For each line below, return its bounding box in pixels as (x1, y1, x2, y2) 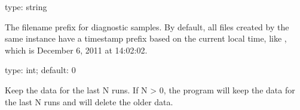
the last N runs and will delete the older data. (5, 95, 173, 108)
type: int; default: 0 (5, 64, 76, 76)
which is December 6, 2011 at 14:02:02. (5, 43, 148, 56)
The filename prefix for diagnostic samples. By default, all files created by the (5, 20, 289, 33)
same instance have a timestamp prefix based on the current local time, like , (5, 32, 287, 45)
